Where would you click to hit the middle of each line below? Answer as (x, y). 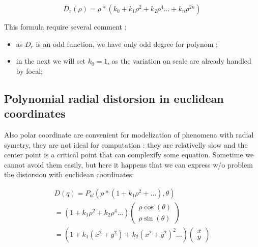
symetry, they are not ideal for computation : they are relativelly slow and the (126, 144)
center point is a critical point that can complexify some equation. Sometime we (129, 155)
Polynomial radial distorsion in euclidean (114, 98)
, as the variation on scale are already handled (179, 61)
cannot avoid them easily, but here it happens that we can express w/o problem (128, 164)
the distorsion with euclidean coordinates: (69, 174)
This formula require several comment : (65, 26)
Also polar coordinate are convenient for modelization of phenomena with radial (129, 134)
